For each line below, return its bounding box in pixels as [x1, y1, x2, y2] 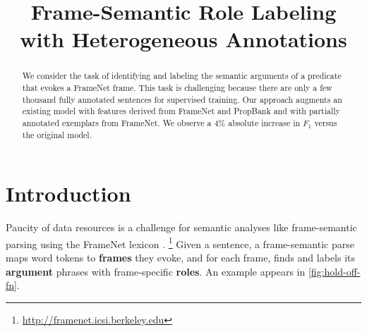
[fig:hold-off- [308, 264, 361, 278]
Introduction [6, 179, 131, 208]
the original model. [22, 128, 92, 140]
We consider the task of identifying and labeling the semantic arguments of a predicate [22, 70, 342, 82]
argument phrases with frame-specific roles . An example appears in [6, 264, 306, 278]
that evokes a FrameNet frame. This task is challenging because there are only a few [22, 82, 332, 94]
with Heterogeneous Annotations [20, 25, 347, 54]
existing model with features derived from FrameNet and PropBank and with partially [22, 105, 340, 117]
